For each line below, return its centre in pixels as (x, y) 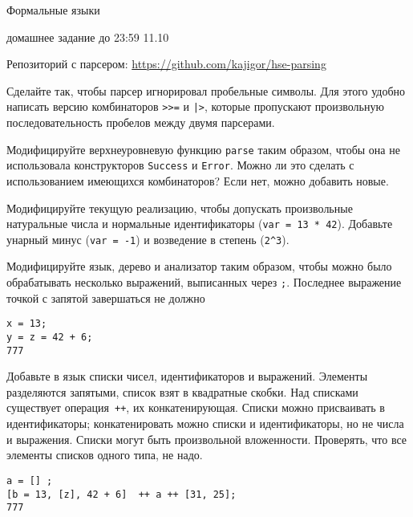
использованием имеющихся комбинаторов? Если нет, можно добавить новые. (198, 180)
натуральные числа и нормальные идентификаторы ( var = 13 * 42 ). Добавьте (200, 224)
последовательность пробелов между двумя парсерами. (141, 122)
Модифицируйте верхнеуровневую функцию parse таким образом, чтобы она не (203, 149)
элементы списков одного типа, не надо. (105, 455)
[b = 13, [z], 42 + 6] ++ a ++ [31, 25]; (121, 494)
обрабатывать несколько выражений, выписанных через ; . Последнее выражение (204, 282)
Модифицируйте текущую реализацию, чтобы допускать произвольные (180, 208)
